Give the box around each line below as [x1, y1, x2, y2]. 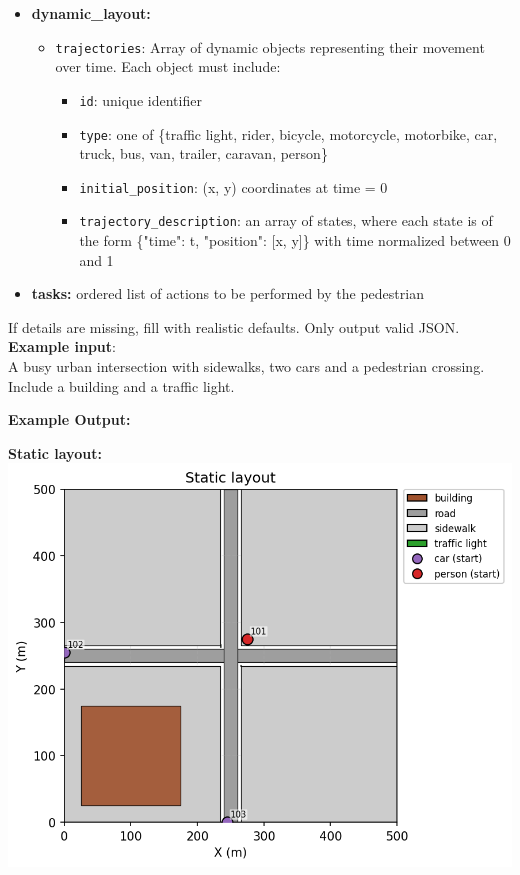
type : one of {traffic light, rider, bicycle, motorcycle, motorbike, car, [79, 123, 498, 144]
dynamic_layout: [31, 3, 151, 23]
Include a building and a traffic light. [8, 375, 235, 396]
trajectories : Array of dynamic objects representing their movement [55, 36, 485, 57]
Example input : [8, 336, 116, 357]
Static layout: [8, 442, 102, 463]
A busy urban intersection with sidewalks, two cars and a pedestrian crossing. [8, 356, 485, 377]
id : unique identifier [79, 89, 202, 110]
